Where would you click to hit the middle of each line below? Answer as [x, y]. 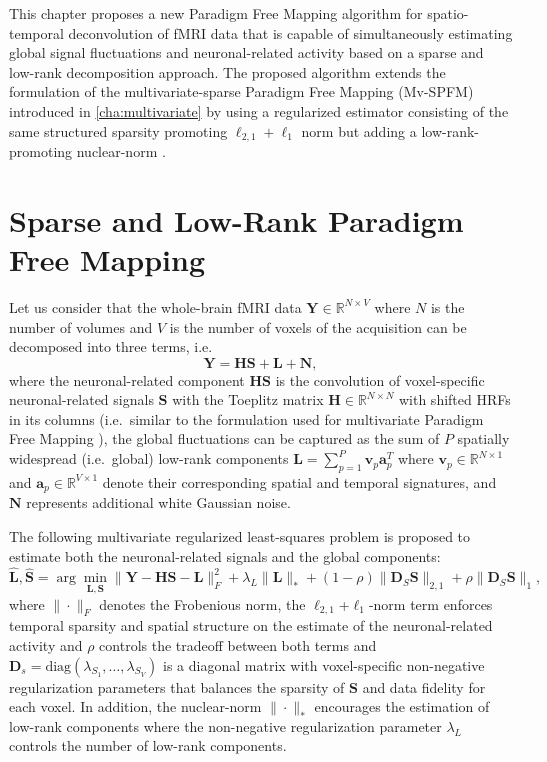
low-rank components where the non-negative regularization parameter [225, 725]
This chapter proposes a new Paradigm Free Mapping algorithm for [216, 13]
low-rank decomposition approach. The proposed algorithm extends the [227, 71]
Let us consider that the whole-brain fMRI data [155, 306]
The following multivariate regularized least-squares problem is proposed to [240, 535]
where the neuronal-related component [127, 379]
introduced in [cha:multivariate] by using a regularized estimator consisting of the [259, 110]
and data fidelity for [424, 686]
